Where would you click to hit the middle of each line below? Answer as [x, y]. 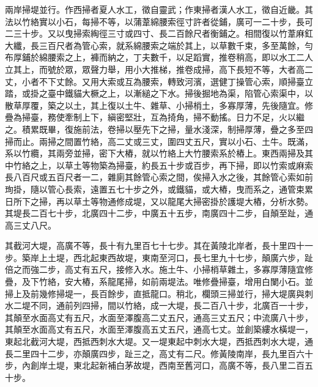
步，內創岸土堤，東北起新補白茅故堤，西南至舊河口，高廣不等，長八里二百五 [159, 365]
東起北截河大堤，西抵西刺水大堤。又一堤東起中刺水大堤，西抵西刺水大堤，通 [159, 341]
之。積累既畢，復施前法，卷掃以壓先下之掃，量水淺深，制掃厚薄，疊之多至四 [159, 129]
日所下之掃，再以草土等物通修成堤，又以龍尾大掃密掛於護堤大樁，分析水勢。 [159, 201]
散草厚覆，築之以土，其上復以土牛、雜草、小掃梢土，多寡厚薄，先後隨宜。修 [159, 105]
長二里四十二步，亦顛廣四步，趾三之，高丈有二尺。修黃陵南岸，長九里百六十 [159, 353]
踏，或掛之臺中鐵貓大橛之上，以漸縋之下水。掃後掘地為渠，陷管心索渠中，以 [159, 93]
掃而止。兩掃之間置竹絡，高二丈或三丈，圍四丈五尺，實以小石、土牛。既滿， [159, 141]
